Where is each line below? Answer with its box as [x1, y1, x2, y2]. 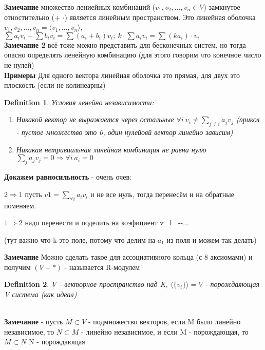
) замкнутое [203, 2, 240, 12]
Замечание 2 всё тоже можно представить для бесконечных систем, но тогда [4, 39, 246, 50]
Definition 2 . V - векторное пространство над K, [4, 279, 168, 289]
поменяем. [4, 200, 36, 210]
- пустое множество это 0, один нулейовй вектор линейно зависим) [16, 127, 233, 138]
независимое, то [4, 326, 54, 337]
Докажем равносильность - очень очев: [4, 171, 131, 182]
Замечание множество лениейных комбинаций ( [4, 2, 156, 12]
